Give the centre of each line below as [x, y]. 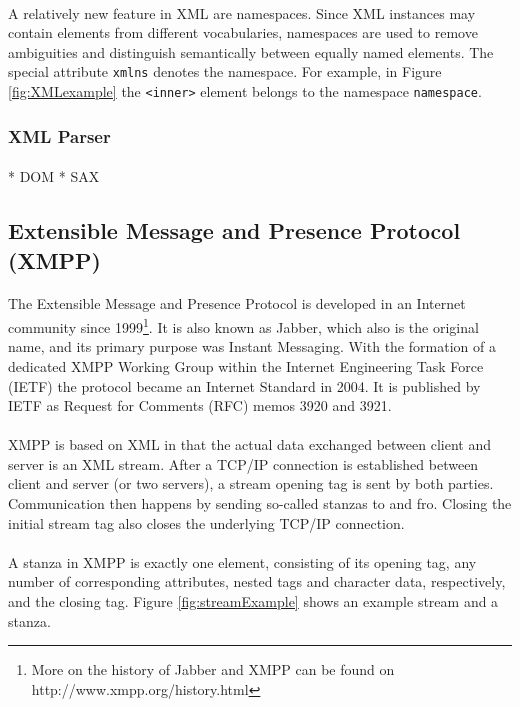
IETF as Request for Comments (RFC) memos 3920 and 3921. [200, 405]
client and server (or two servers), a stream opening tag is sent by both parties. [251, 483]
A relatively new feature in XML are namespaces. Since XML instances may [242, 12]
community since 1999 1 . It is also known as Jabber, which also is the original [243, 325]
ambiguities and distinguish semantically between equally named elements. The [251, 51]
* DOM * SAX [54, 176]
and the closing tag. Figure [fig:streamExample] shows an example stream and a [253, 601]
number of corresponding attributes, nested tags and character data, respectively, [257, 581]
